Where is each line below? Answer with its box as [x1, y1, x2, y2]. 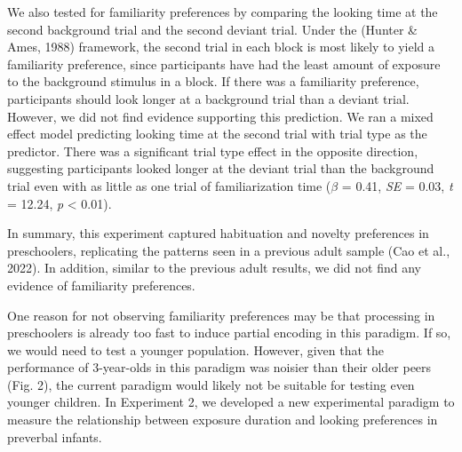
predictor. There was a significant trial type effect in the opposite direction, [7, 141, 418, 160]
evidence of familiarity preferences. [7, 275, 195, 294]
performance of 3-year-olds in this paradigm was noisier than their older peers [7, 358, 432, 377]
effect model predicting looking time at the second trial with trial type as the [7, 124, 427, 143]
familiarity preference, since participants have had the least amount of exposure [7, 54, 441, 73]
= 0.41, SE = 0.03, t [341, 176, 453, 194]
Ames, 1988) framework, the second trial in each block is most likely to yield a [7, 37, 435, 56]
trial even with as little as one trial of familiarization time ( [7, 176, 331, 194]
